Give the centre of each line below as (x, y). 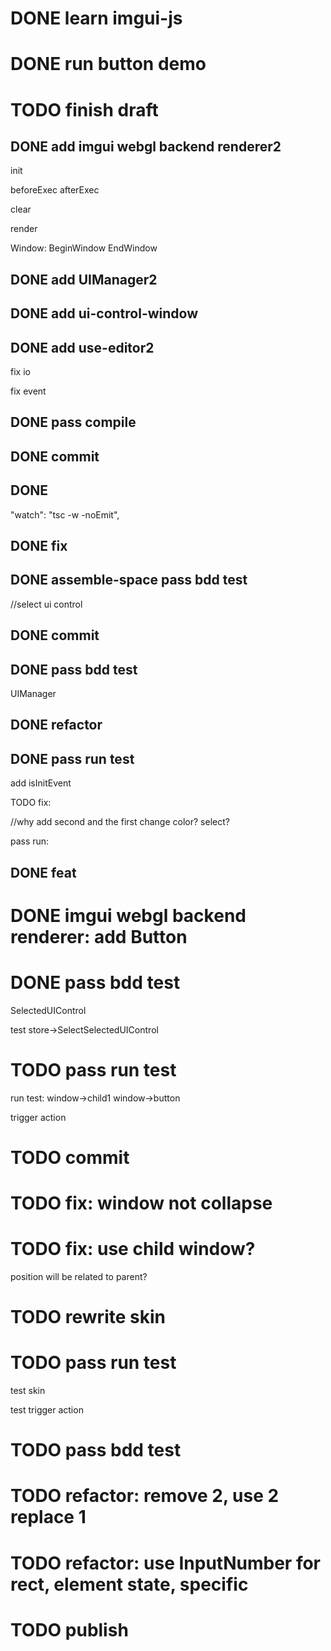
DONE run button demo (108, 64)
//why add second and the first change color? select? (120, 822)
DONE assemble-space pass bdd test (129, 580)
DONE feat (43, 872)
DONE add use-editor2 (82, 347)
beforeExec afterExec (55, 190)
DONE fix (39, 545)
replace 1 (48, 1517)
